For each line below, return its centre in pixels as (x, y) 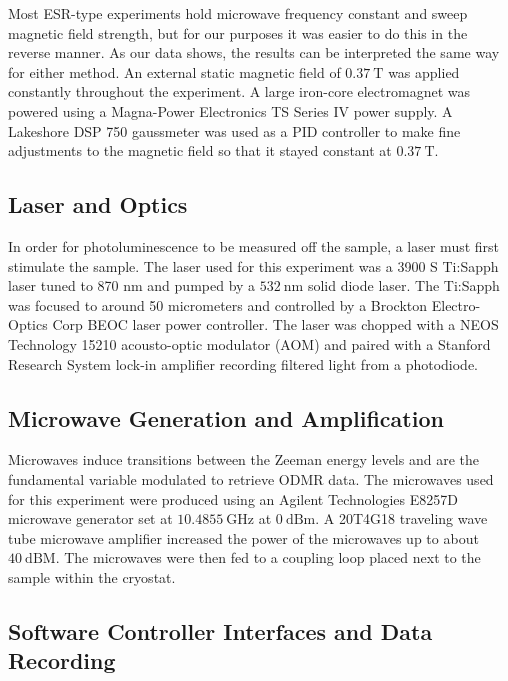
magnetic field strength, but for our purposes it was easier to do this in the (238, 32)
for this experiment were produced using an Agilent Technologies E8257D (233, 498)
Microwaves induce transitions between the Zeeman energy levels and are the (243, 459)
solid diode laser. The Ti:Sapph (403, 285)
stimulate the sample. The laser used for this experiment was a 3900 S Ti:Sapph (253, 265)
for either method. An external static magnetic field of (174, 71)
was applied (424, 71)
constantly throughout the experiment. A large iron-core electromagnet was (239, 91)
